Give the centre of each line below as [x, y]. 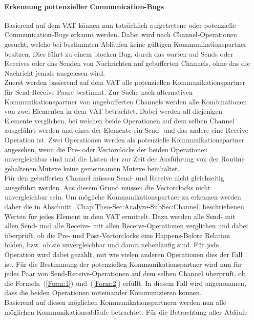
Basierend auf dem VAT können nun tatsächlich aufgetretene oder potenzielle [120, 25]
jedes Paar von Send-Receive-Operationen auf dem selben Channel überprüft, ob [125, 273]
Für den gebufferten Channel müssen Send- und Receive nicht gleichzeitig [114, 178]
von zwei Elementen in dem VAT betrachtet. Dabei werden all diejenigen [114, 111]
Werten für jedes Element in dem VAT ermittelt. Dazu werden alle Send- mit [120, 216]
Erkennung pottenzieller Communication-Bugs [84, 6]
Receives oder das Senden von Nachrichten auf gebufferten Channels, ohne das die [127, 63]
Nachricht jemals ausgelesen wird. [55, 72]
